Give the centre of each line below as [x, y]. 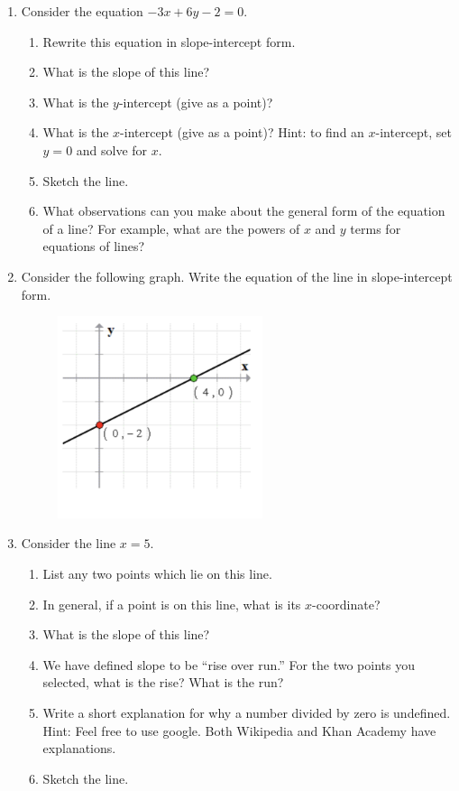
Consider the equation [82, 11]
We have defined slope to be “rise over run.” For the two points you [229, 664]
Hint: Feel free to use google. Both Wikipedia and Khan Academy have [239, 730]
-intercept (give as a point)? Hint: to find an [242, 132]
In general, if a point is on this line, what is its [172, 604]
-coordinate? [346, 604]
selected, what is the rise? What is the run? [163, 682]
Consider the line [69, 543]
